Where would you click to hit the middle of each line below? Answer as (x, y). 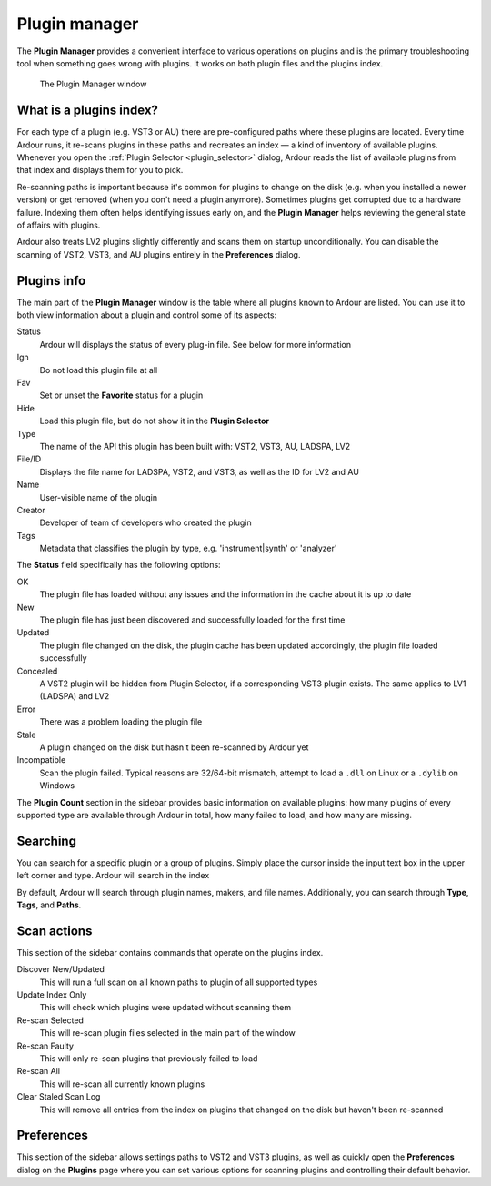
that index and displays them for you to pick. (100, 170)
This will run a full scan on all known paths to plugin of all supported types (179, 982)
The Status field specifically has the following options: (119, 565)
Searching (47, 841)
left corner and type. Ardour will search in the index (113, 876)
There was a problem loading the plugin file (121, 722)
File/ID (29, 459)
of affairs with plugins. (59, 225)
